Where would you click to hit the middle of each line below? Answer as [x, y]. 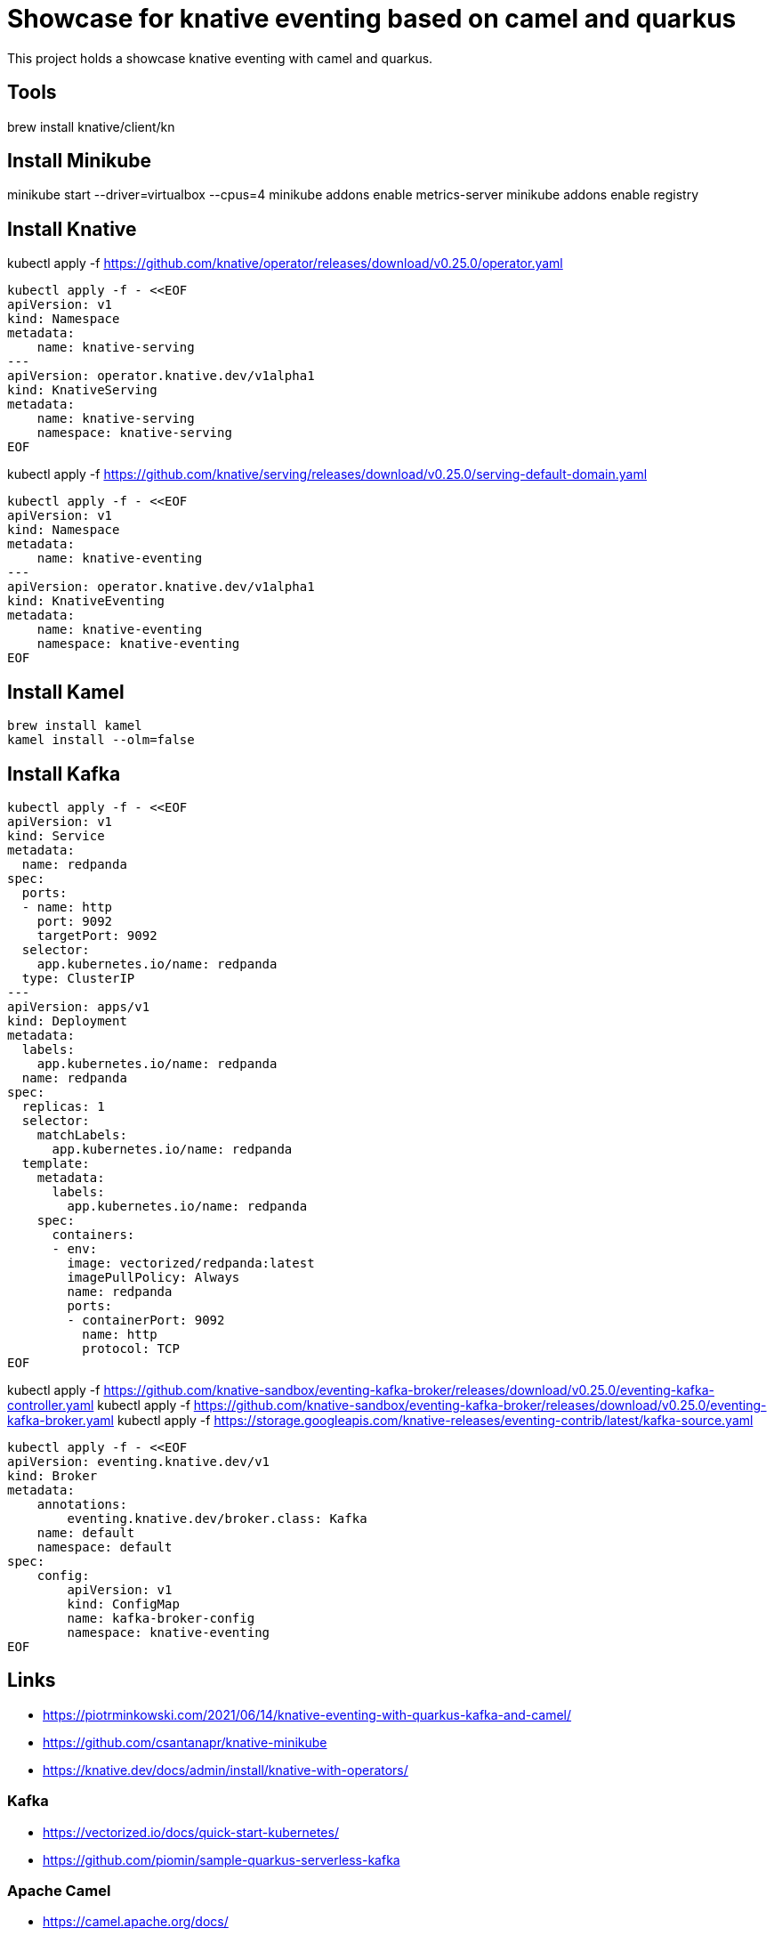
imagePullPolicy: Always [153, 1277]
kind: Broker [52, 1475]
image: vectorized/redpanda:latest [191, 1263]
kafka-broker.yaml [60, 1420]
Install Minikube [80, 161]
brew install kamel [75, 726]
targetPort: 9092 [97, 935]
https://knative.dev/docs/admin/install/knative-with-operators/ [226, 1770]
